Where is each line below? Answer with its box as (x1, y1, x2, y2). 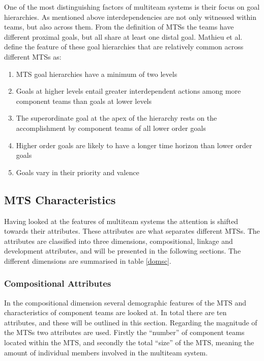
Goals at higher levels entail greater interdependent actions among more (16, 86, 241, 96)
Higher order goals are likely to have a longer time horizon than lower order (16, 140, 252, 150)
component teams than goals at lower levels (16, 95, 152, 106)
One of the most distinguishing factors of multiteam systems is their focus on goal (4, 2, 260, 12)
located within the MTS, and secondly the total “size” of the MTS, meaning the (4, 337, 254, 348)
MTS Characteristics (4, 191, 116, 207)
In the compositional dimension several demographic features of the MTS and (4, 297, 247, 308)
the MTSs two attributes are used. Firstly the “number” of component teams (4, 327, 245, 338)
